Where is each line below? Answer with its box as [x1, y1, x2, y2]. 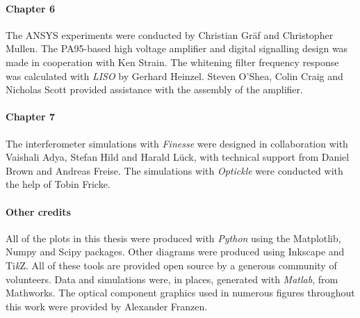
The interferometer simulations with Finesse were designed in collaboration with [6, 136, 348, 150]
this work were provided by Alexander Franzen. [6, 299, 208, 313]
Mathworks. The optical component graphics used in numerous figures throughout [6, 285, 355, 300]
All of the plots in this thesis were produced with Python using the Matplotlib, [6, 230, 341, 245]
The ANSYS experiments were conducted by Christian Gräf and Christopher [6, 27, 334, 42]
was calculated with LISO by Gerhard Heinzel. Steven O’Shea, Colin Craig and [6, 68, 343, 83]
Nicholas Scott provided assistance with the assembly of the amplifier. [6, 82, 303, 97]
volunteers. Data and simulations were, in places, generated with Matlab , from [6, 271, 338, 286]
